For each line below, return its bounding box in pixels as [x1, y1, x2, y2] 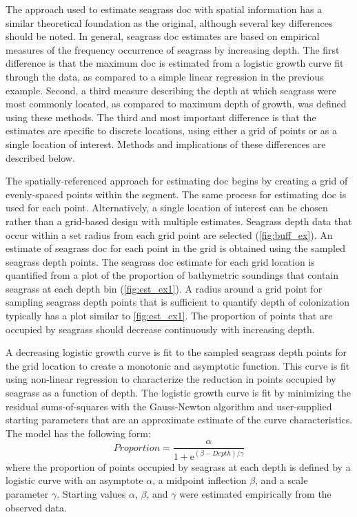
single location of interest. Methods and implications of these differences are [6, 136, 326, 151]
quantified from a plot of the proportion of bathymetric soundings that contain [6, 268, 338, 282]
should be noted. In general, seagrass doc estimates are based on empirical [6, 29, 320, 43]
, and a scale [255, 473, 308, 487]
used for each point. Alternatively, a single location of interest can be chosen [6, 200, 328, 215]
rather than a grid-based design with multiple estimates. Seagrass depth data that [6, 213, 352, 228]
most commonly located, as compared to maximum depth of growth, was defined [6, 96, 347, 111]
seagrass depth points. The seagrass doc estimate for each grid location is [6, 254, 315, 268]
